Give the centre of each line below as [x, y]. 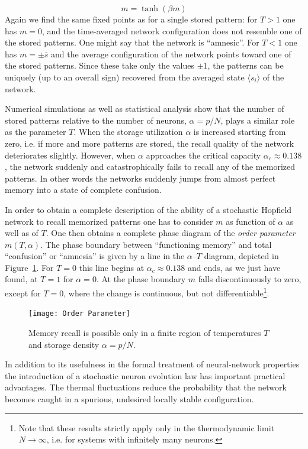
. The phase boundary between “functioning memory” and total [156, 244]
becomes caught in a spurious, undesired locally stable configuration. [129, 398]
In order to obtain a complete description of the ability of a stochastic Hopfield [148, 209]
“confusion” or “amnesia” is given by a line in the [95, 256]
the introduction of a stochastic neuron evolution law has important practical [145, 375]
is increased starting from [240, 132]
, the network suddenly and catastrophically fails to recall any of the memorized [150, 167]
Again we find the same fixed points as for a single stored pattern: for [131, 19]
